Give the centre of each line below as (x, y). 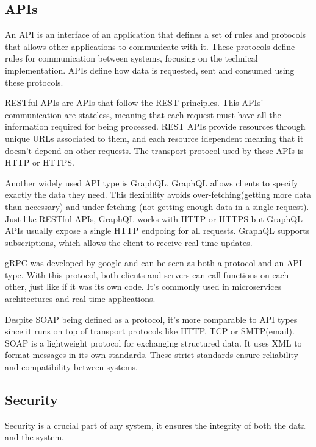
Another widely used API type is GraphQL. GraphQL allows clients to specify (152, 182)
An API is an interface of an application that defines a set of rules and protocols (156, 34)
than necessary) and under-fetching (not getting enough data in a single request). (157, 206)
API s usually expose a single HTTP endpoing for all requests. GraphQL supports (157, 231)
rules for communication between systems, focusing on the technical (131, 58)
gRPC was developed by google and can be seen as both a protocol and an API (153, 263)
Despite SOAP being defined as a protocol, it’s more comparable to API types (151, 319)
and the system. (34, 437)
